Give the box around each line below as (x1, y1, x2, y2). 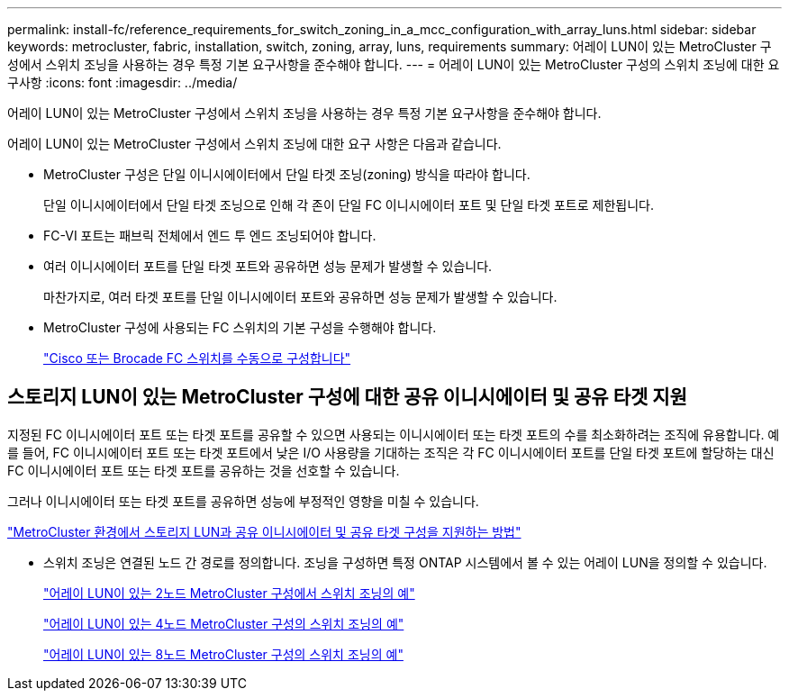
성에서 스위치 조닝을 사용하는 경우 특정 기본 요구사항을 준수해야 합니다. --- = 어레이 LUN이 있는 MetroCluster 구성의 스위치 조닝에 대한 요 (7, 57, 780, 72)
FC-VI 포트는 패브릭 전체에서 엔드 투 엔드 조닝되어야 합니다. (43, 228, 376, 243)
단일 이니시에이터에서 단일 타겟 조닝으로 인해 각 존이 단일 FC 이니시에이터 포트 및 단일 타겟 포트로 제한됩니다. (43, 197, 655, 213)
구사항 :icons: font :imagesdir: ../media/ (7, 75, 238, 90)
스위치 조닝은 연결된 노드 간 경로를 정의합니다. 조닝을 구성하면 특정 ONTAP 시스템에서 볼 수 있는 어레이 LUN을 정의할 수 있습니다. (43, 554, 767, 570)
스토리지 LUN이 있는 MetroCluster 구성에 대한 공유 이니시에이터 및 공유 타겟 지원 (7, 385, 687, 409)
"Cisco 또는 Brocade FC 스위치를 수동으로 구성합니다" (43, 350, 351, 366)
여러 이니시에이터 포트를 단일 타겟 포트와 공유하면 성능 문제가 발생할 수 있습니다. (43, 258, 493, 274)
